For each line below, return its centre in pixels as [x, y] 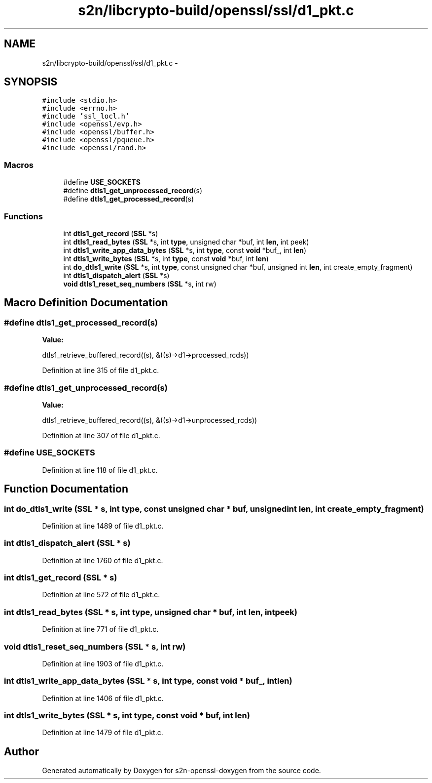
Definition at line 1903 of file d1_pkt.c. [103, 663]
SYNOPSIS [31, 82]
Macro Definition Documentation [86, 303]
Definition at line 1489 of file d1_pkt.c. [103, 526]
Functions [23, 216]
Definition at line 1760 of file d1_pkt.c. [103, 560]
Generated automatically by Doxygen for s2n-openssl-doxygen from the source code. [181, 771]
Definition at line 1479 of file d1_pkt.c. [103, 733]
